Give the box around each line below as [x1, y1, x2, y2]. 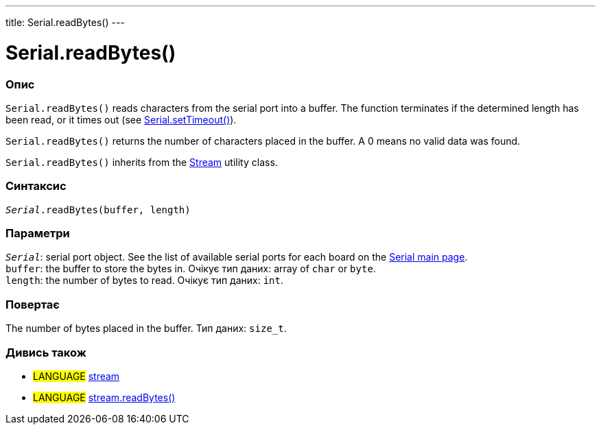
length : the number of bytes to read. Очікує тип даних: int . [5, 274, 284, 287]
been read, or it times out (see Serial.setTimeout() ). [5, 113, 237, 126]
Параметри [5, 226, 70, 240]
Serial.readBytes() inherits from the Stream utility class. [5, 156, 278, 168]
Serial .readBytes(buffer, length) [5, 204, 191, 215]
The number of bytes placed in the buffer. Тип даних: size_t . [5, 322, 287, 335]
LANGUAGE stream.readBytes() [33, 391, 176, 403]
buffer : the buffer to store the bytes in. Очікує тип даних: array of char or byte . [5, 263, 376, 275]
